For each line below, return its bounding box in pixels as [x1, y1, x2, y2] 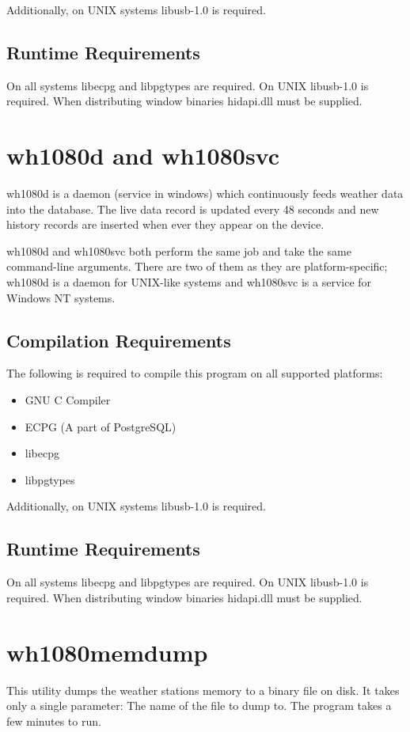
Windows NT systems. [6, 289, 116, 305]
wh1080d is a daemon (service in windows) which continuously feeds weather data [6, 185, 404, 202]
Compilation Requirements [6, 328, 231, 352]
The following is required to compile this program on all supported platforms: [6, 365, 383, 381]
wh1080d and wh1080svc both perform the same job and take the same [6, 242, 351, 259]
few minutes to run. [6, 712, 101, 729]
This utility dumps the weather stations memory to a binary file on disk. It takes [6, 681, 400, 698]
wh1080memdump [6, 635, 208, 668]
